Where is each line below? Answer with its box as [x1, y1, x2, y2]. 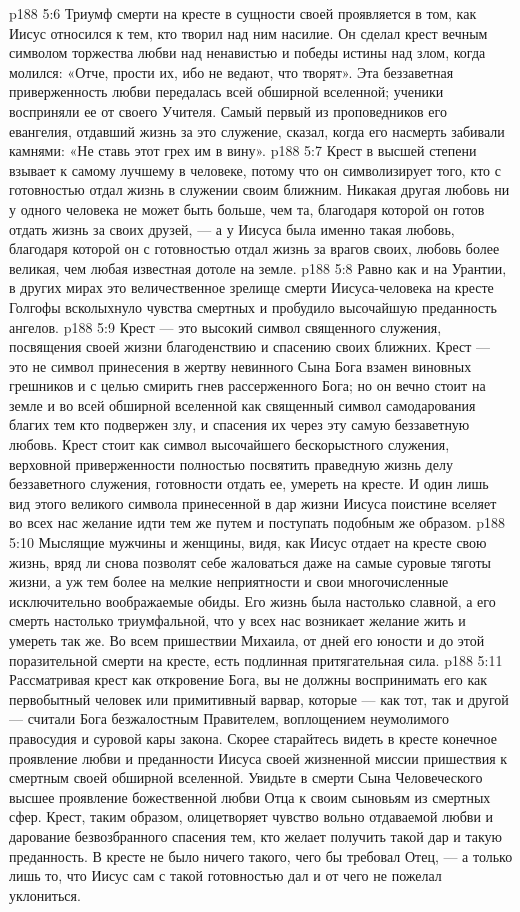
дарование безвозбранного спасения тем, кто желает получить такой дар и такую [9, 825, 503, 846]
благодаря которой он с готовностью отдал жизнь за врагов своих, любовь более [9, 238, 500, 259]
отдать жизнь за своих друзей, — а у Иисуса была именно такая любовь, [9, 218, 455, 239]
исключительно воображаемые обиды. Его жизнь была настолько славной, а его [9, 590, 496, 611]
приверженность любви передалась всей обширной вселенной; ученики [9, 81, 444, 102]
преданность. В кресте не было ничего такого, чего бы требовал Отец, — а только [9, 845, 513, 866]
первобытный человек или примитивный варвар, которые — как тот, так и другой [9, 688, 509, 709]
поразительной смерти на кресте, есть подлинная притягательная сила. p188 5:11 [9, 649, 503, 670]
